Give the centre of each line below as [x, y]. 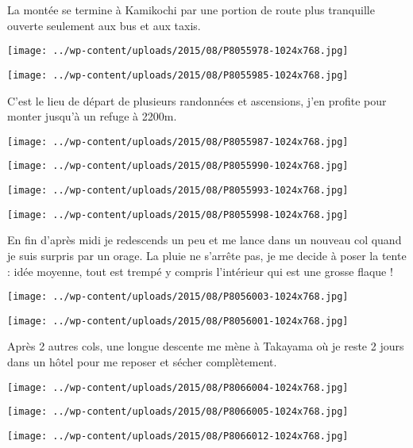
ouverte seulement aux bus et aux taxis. [104, 25]
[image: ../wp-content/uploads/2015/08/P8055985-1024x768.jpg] [178, 75]
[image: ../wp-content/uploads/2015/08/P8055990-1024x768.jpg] [178, 166]
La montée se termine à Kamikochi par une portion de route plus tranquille [191, 10]
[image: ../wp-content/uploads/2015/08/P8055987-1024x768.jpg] [178, 142]
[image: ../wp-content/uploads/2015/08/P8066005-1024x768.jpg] [178, 412]
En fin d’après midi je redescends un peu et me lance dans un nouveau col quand [205, 240]
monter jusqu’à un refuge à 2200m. [92, 116]
